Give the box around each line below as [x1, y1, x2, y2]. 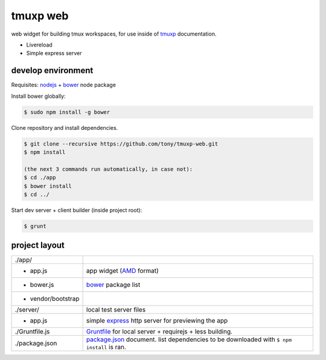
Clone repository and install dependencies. [11, 124, 118, 131]
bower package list [86, 281, 141, 289]
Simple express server [26, 50, 82, 57]
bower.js [30, 281, 54, 289]
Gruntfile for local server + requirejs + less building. [86, 327, 232, 336]
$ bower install [24, 182, 72, 190]
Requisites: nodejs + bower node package [11, 82, 116, 89]
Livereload [26, 41, 53, 48]
